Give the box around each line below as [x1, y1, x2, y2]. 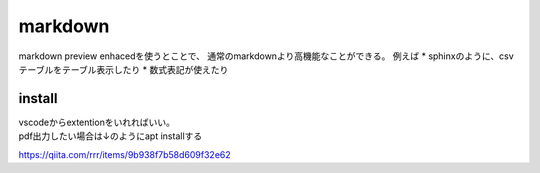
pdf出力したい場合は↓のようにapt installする [18, 130, 203, 142]
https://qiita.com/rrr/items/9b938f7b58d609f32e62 [18, 148, 232, 160]
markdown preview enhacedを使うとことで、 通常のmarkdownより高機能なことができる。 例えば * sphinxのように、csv [18, 50, 514, 62]
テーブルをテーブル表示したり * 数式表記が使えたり [18, 63, 229, 75]
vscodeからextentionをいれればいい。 [18, 116, 175, 128]
